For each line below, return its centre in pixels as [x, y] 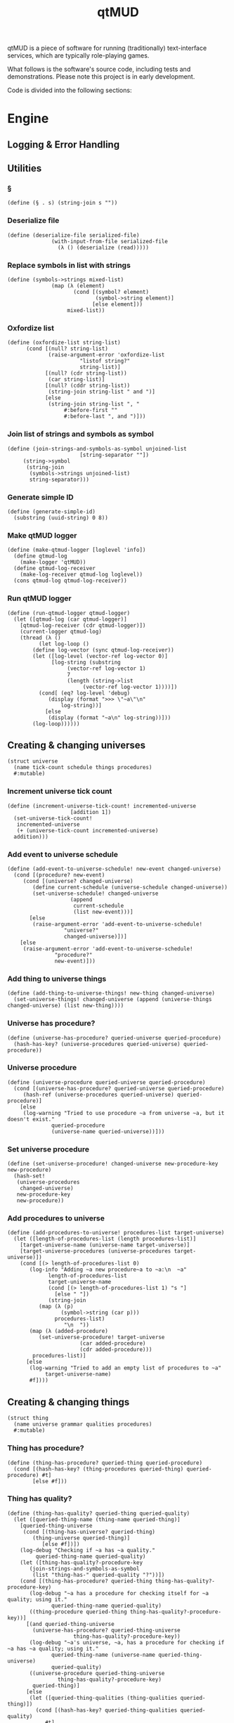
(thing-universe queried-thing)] [82, 1538]
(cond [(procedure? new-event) [59, 875]
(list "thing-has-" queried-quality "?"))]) [99, 1575]
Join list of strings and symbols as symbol [81, 434]
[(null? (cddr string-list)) [87, 386]
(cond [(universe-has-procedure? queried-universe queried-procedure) [119, 1088]
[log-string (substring [86, 662]
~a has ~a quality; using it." [53, 1648]
